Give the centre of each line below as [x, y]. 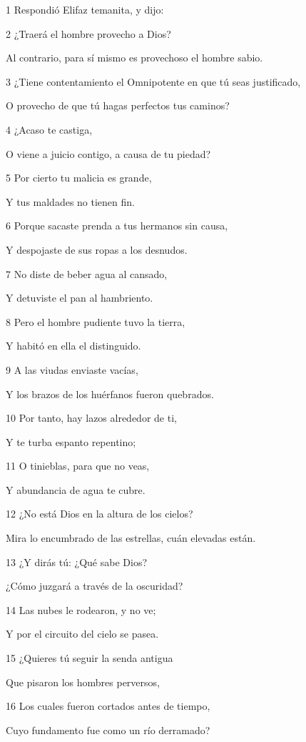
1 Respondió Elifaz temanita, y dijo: [85, 9]
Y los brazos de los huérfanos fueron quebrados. [110, 394]
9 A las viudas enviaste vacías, [72, 369]
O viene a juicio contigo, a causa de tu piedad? [108, 153]
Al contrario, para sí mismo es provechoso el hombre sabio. [134, 58]
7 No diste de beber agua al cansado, [87, 273]
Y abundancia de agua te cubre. [76, 489]
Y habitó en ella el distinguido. [73, 346]
